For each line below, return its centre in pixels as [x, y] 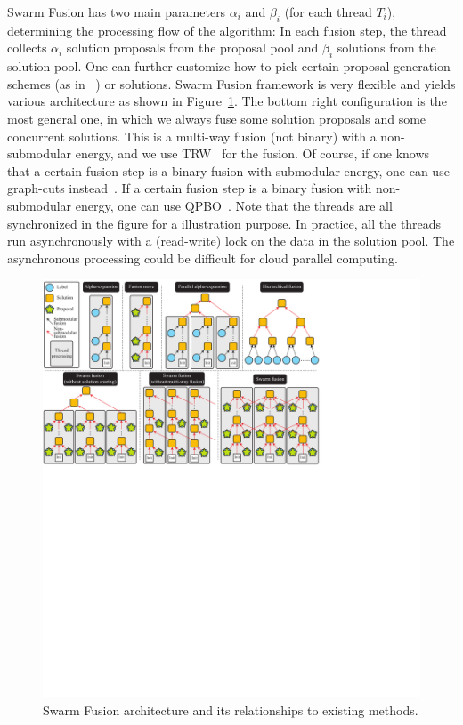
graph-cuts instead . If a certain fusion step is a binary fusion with [190, 188]
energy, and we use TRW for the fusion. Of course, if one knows [252, 153]
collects [27, 48]
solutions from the [386, 48]
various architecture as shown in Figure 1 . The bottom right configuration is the [227, 101]
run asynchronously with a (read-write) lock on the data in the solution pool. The [231, 241]
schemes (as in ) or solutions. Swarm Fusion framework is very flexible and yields [231, 83]
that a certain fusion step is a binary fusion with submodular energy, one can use [228, 170]
